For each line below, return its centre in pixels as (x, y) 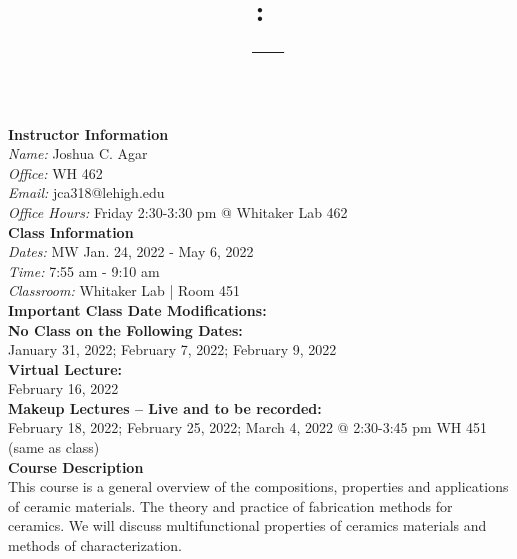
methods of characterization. (95, 545)
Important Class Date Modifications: (137, 309)
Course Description (76, 466)
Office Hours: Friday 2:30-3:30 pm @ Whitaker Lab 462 (178, 211)
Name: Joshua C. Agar (78, 153)
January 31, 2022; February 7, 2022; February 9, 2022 (172, 349)
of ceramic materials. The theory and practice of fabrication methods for (230, 505)
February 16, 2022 (63, 388)
